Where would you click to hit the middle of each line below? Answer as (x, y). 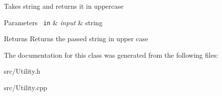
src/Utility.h (22, 71)
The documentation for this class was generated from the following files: (111, 55)
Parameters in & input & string (53, 22)
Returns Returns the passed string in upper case (76, 39)
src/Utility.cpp (26, 88)
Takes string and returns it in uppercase (64, 6)
